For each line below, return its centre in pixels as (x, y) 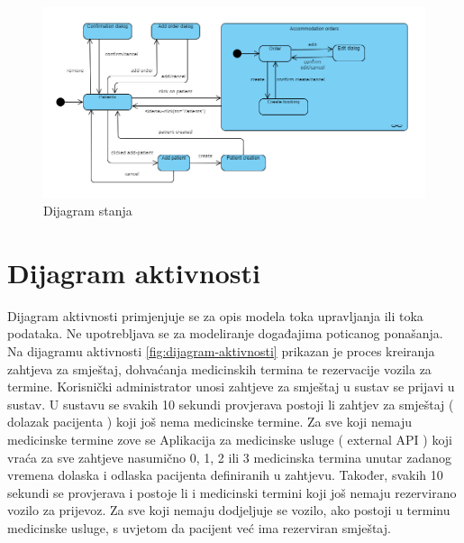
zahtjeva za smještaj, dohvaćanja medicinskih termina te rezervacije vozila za (219, 368)
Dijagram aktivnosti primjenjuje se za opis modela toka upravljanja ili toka (215, 315)
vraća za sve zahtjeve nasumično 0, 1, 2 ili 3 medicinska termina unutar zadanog (230, 457)
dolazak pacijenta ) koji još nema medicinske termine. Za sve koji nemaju (210, 422)
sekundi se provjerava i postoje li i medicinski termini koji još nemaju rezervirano (232, 492)
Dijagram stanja (88, 211)
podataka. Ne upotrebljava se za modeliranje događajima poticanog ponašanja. (225, 333)
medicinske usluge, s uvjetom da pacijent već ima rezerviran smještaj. (199, 527)
